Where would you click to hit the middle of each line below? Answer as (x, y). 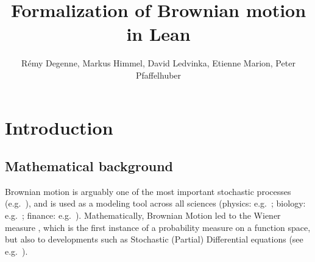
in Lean (158, 34)
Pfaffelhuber (158, 75)
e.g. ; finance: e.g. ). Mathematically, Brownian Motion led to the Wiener (143, 215)
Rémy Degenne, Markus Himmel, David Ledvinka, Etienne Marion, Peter (158, 63)
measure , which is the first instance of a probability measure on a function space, (158, 227)
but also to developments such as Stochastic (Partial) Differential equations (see (154, 239)
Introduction (59, 127)
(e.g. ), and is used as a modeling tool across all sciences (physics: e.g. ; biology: (155, 203)
